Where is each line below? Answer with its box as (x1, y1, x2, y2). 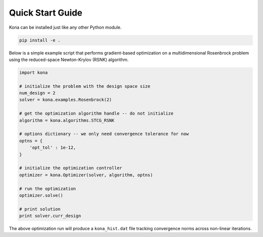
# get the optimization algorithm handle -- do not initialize (19, 111, 174, 117)
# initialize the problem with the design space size (19, 83, 150, 89)
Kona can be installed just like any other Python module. (9, 24, 122, 30)
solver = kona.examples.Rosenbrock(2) (19, 97, 112, 102)
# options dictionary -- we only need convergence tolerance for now (19, 131, 189, 137)
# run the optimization (19, 186, 76, 191)
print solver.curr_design (19, 213, 81, 219)
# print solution (19, 206, 61, 212)
